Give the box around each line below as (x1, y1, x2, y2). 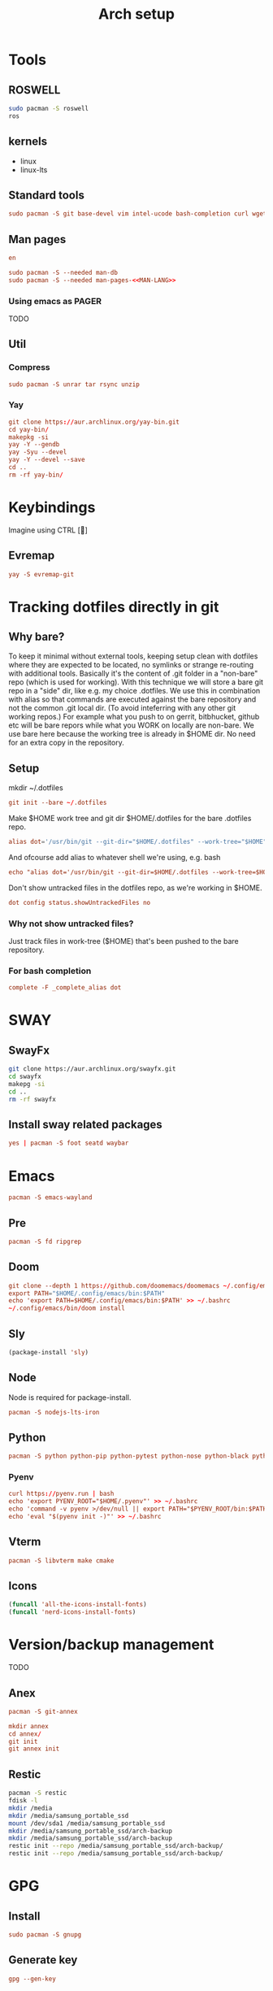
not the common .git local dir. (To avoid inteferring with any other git (8, 703, 236, 713)
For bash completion (8, 965, 92, 976)
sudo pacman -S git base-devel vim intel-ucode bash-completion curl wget (8, 210, 267, 218)
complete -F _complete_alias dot (8, 984, 122, 992)
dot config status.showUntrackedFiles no (8, 898, 151, 906)
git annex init (8, 1745, 60, 1753)
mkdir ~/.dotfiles (8, 783, 63, 793)
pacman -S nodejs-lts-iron (8, 1408, 100, 1416)
